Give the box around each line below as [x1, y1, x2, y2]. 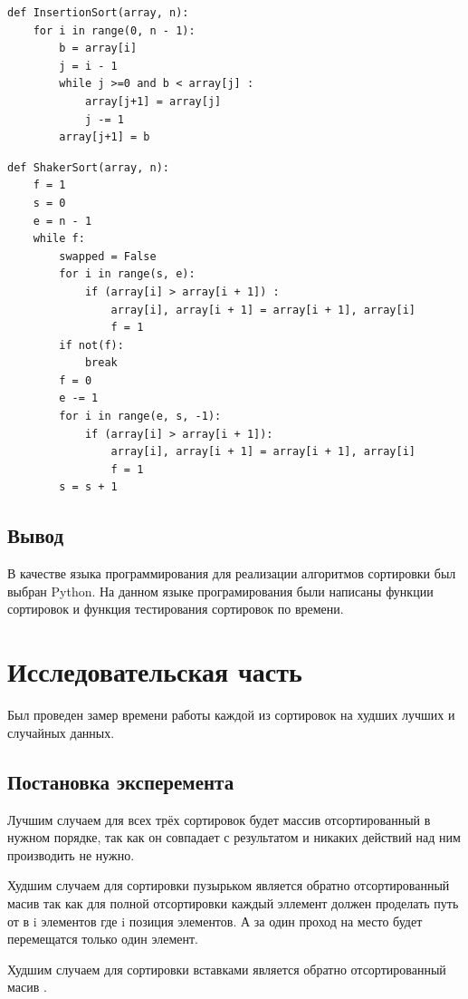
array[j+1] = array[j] [84, 94, 222, 108]
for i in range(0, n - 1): [33, 24, 196, 37]
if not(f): [59, 338, 124, 352]
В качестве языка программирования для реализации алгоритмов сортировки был [7, 564, 456, 583]
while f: [33, 232, 85, 246]
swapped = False [59, 249, 157, 263]
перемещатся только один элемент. [7, 929, 199, 948]
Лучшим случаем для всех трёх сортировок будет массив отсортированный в [7, 810, 431, 829]
